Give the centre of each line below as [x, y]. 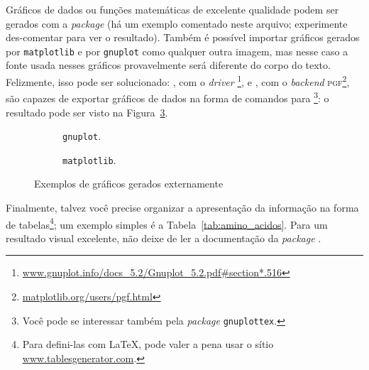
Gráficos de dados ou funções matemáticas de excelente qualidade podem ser [172, 9]
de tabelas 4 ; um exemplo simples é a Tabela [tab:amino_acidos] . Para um [167, 223]
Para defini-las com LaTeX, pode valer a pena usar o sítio [148, 344]
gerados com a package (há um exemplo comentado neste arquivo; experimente [177, 23]
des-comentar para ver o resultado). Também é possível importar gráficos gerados [183, 37]
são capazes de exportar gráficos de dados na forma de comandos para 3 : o [167, 97]
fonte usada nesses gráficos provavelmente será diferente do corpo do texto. [168, 65]
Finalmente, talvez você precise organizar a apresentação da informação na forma [182, 208]
